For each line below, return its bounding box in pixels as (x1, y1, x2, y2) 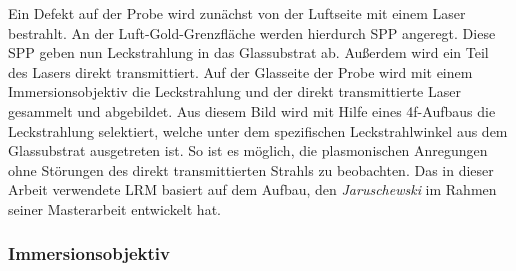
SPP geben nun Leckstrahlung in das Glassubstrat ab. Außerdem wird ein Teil (8, 42, 489, 63)
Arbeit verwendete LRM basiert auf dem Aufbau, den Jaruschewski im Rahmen (8, 179, 497, 200)
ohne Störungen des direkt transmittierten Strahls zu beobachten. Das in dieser (8, 159, 494, 180)
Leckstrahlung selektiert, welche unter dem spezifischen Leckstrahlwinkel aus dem (8, 120, 508, 141)
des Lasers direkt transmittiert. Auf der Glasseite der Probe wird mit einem (8, 61, 473, 82)
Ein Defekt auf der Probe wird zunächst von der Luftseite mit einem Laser (8, 3, 466, 23)
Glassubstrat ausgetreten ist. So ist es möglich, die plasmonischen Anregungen (8, 140, 488, 161)
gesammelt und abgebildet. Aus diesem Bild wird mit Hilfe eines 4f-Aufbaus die (8, 100, 496, 121)
